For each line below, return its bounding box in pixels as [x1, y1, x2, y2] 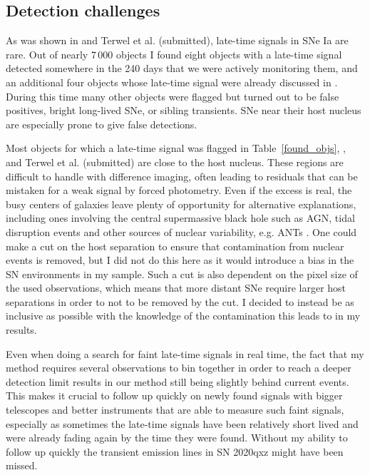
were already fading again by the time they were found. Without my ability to [6, 430, 348, 445]
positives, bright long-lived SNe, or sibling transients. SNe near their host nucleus [6, 103, 361, 118]
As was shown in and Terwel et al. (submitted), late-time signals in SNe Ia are [6, 33, 349, 48]
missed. [6, 458, 38, 473]
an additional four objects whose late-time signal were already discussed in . [6, 74, 338, 89]
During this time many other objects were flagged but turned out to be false [6, 88, 339, 103]
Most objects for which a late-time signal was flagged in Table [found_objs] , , [6, 141, 346, 155]
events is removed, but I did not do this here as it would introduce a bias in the [6, 252, 354, 267]
